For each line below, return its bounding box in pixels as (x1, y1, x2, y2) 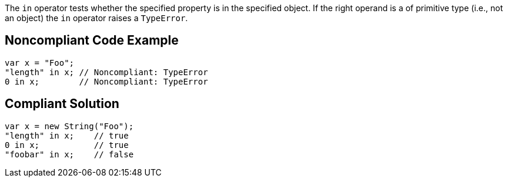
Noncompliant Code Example (5, 33, 179, 48)
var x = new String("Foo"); (5, 121, 134, 131)
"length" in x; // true (5, 130, 129, 140)
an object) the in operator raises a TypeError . (5, 13, 188, 23)
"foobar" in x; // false (5, 149, 134, 159)
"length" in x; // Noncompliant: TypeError (5, 67, 208, 77)
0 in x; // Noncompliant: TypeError (5, 76, 208, 86)
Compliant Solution (5, 96, 119, 112)
